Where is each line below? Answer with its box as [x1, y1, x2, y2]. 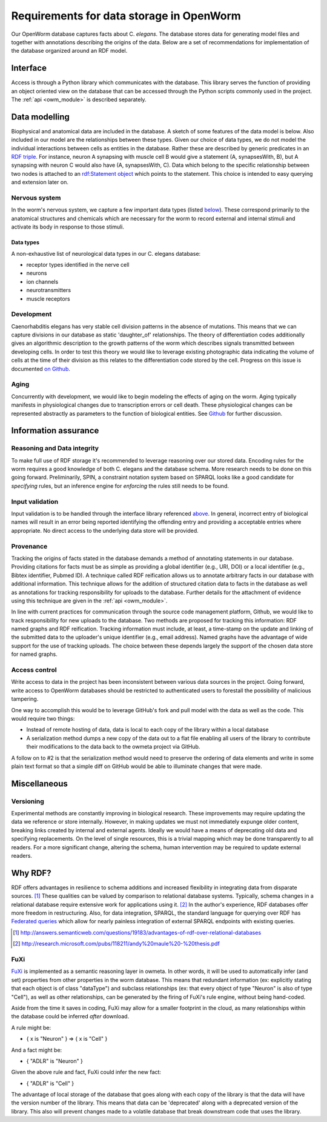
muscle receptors [26, 295, 70, 302]
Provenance [11, 542, 48, 550]
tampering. [11, 695, 39, 703]
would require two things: [11, 715, 75, 722]
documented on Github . [11, 365, 71, 372]
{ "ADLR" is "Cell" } [26, 1080, 74, 1087]
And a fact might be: [11, 1046, 62, 1054]
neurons [26, 270, 47, 277]
